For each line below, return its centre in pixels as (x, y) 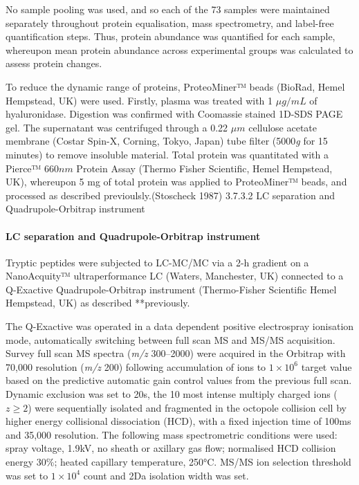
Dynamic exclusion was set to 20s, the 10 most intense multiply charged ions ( (172, 394)
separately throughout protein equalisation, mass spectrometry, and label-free (170, 22)
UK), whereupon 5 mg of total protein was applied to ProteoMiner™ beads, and (176, 182)
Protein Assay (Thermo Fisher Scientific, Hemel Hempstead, (204, 168)
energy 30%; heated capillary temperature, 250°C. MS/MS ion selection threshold (178, 462)
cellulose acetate (283, 127)
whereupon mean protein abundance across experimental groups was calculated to (179, 49)
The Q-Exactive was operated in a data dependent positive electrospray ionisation (180, 326)
